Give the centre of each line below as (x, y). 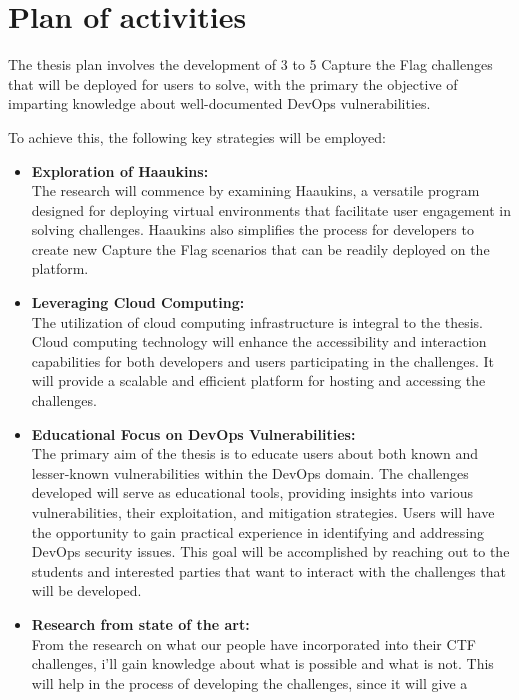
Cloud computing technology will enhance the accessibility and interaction (259, 341)
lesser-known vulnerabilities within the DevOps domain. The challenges (250, 472)
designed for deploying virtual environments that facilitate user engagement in (271, 209)
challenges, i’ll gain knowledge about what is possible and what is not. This (262, 663)
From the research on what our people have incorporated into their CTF (253, 643)
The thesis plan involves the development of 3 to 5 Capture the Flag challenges (250, 64)
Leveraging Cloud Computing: (138, 302)
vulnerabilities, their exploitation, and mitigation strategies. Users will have (263, 512)
